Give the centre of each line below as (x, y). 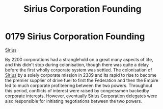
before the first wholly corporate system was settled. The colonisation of (79, 70)
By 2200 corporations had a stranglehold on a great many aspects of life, (79, 59)
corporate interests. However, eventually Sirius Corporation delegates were (81, 96)
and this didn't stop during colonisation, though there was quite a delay (77, 65)
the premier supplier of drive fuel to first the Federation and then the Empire (82, 80)
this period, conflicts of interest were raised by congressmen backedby (77, 90)
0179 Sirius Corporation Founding (75, 36)
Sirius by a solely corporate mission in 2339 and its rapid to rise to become (81, 75)
